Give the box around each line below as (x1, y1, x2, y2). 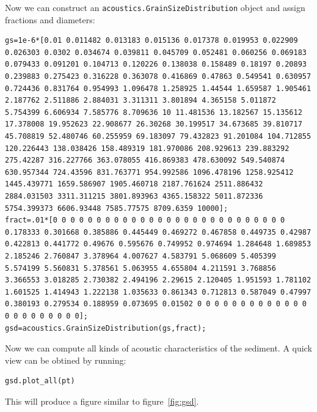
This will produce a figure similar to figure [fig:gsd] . (5, 394, 199, 407)
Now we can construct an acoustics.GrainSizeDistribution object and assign (5, 1, 305, 13)
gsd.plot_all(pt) (5, 377, 75, 386)
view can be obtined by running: (5, 353, 126, 366)
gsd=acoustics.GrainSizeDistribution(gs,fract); (5, 323, 206, 333)
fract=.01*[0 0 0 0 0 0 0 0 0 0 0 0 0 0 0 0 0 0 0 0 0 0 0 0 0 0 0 (5, 216, 285, 225)
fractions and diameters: (5, 13, 95, 26)
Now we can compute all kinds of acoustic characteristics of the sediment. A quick (5, 342, 312, 355)
